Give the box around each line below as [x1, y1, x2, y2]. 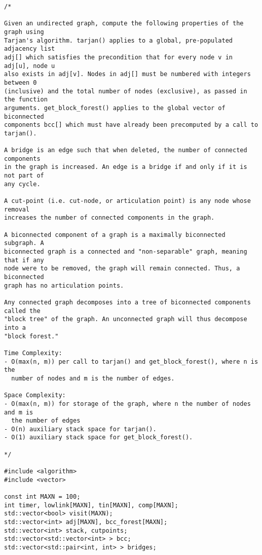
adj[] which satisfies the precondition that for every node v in [4, 53, 233, 61]
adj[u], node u [4, 62, 55, 70]
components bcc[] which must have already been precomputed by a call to [4, 121, 258, 129]
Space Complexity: [4, 392, 66, 399]
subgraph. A [4, 239, 44, 247]
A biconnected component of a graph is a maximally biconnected [4, 231, 226, 238]
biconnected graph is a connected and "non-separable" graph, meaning [4, 248, 247, 256]
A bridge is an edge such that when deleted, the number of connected [4, 147, 247, 154]
